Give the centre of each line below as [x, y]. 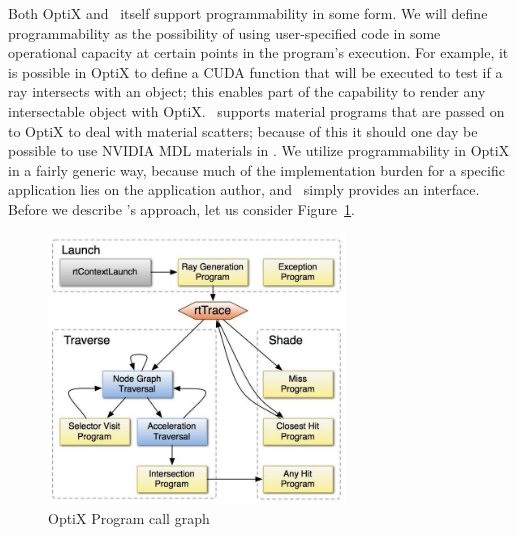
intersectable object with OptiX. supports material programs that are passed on [256, 110]
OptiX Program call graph [129, 517]
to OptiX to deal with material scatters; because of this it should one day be [243, 130]
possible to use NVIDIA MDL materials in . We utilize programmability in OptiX [259, 150]
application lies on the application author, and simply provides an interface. [244, 189]
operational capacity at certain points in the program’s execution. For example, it [258, 52]
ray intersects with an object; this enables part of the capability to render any [247, 91]
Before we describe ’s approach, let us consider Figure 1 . [181, 208]
